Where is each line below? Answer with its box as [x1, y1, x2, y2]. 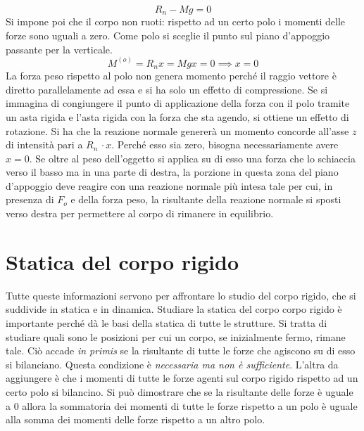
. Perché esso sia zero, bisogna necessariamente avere [111, 137, 339, 152]
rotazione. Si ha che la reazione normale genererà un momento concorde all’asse [6, 123, 349, 138]
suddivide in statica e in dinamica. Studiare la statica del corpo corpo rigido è [6, 302, 342, 316]
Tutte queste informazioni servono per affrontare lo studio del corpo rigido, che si [6, 288, 356, 302]
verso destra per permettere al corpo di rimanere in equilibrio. [6, 206, 274, 221]
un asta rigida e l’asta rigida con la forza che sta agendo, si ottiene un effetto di [6, 109, 349, 124]
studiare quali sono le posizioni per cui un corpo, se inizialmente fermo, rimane [6, 329, 346, 344]
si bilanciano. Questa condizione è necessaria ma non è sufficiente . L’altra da [6, 356, 339, 371]
